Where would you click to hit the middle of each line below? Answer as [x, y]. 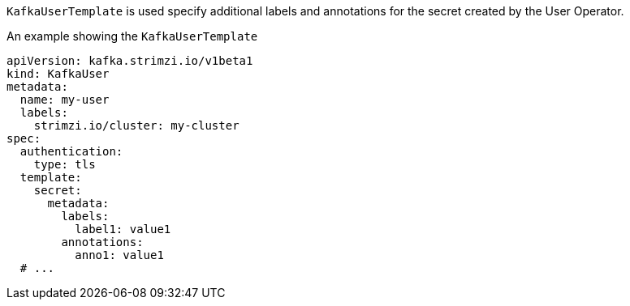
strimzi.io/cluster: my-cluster [136, 125]
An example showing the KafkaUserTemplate [132, 36]
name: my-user [65, 100]
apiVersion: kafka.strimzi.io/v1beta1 [130, 61]
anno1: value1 [119, 255]
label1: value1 [123, 229]
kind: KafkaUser [58, 74]
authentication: [71, 151]
